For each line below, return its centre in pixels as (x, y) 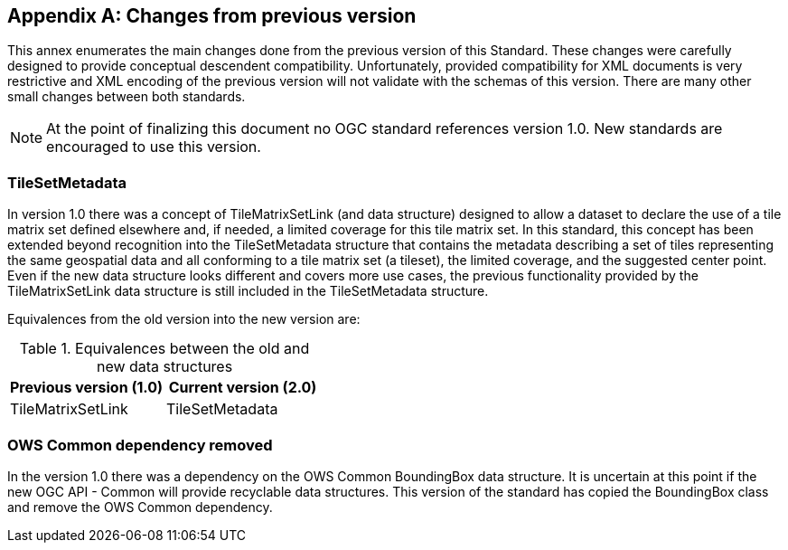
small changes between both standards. (127, 97)
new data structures (164, 367)
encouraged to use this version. (154, 147)
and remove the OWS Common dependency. (140, 507)
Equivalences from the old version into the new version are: (184, 319)
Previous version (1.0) (87, 388)
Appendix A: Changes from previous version (212, 16)
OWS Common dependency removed (140, 445)
